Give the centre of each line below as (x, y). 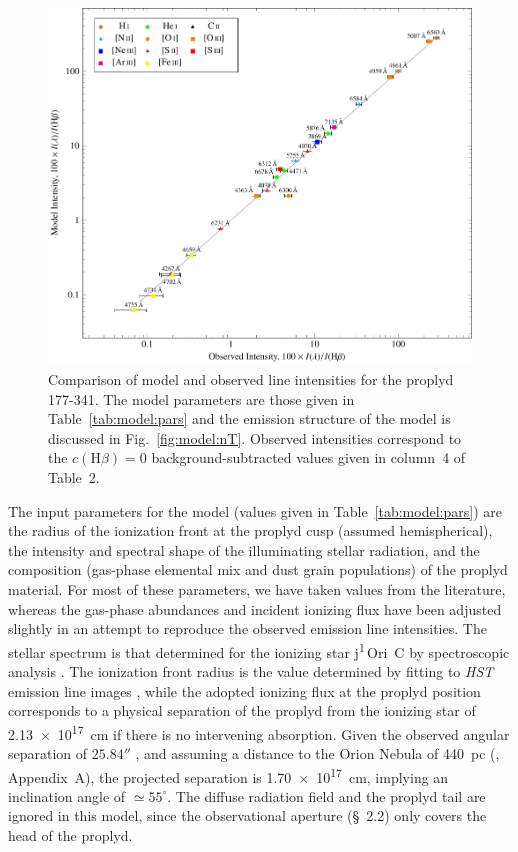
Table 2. (74, 476)
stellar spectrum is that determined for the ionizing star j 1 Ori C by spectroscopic (259, 650)
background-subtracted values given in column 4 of (308, 457)
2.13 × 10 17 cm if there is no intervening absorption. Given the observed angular (259, 732)
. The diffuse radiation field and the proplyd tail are (326, 795)
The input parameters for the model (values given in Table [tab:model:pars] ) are (255, 510)
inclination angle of (67, 795)
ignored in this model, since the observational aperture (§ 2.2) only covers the (247, 815)
